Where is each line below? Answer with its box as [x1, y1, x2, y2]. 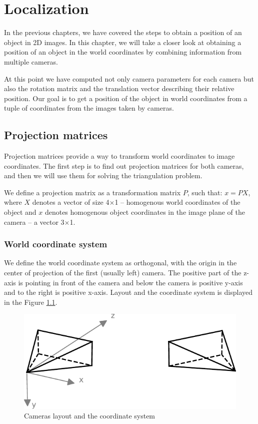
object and [4, 207, 36, 217]
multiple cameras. [4, 56, 58, 67]
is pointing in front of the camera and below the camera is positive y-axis [18, 277, 243, 287]
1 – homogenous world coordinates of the [114, 197, 240, 207]
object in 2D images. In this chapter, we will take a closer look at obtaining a [4, 37, 241, 47]
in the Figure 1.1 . [4, 296, 57, 307]
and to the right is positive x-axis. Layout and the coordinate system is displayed [4, 287, 253, 297]
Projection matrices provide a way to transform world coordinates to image [4, 151, 235, 161]
